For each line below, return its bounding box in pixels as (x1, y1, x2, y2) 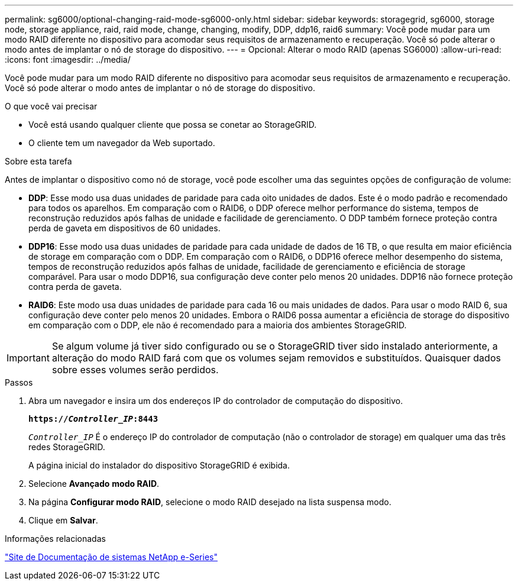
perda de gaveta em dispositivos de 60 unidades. (28, 223, 221, 233)
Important (7, 352, 50, 364)
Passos (5, 377, 33, 387)
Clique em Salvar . (28, 515, 98, 525)
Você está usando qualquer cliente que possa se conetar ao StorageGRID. (28, 119, 317, 130)
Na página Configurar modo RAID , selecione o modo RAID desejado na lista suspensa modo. (28, 497, 391, 507)
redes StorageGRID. (28, 442, 105, 452)
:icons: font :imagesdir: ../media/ (5, 54, 131, 64)
